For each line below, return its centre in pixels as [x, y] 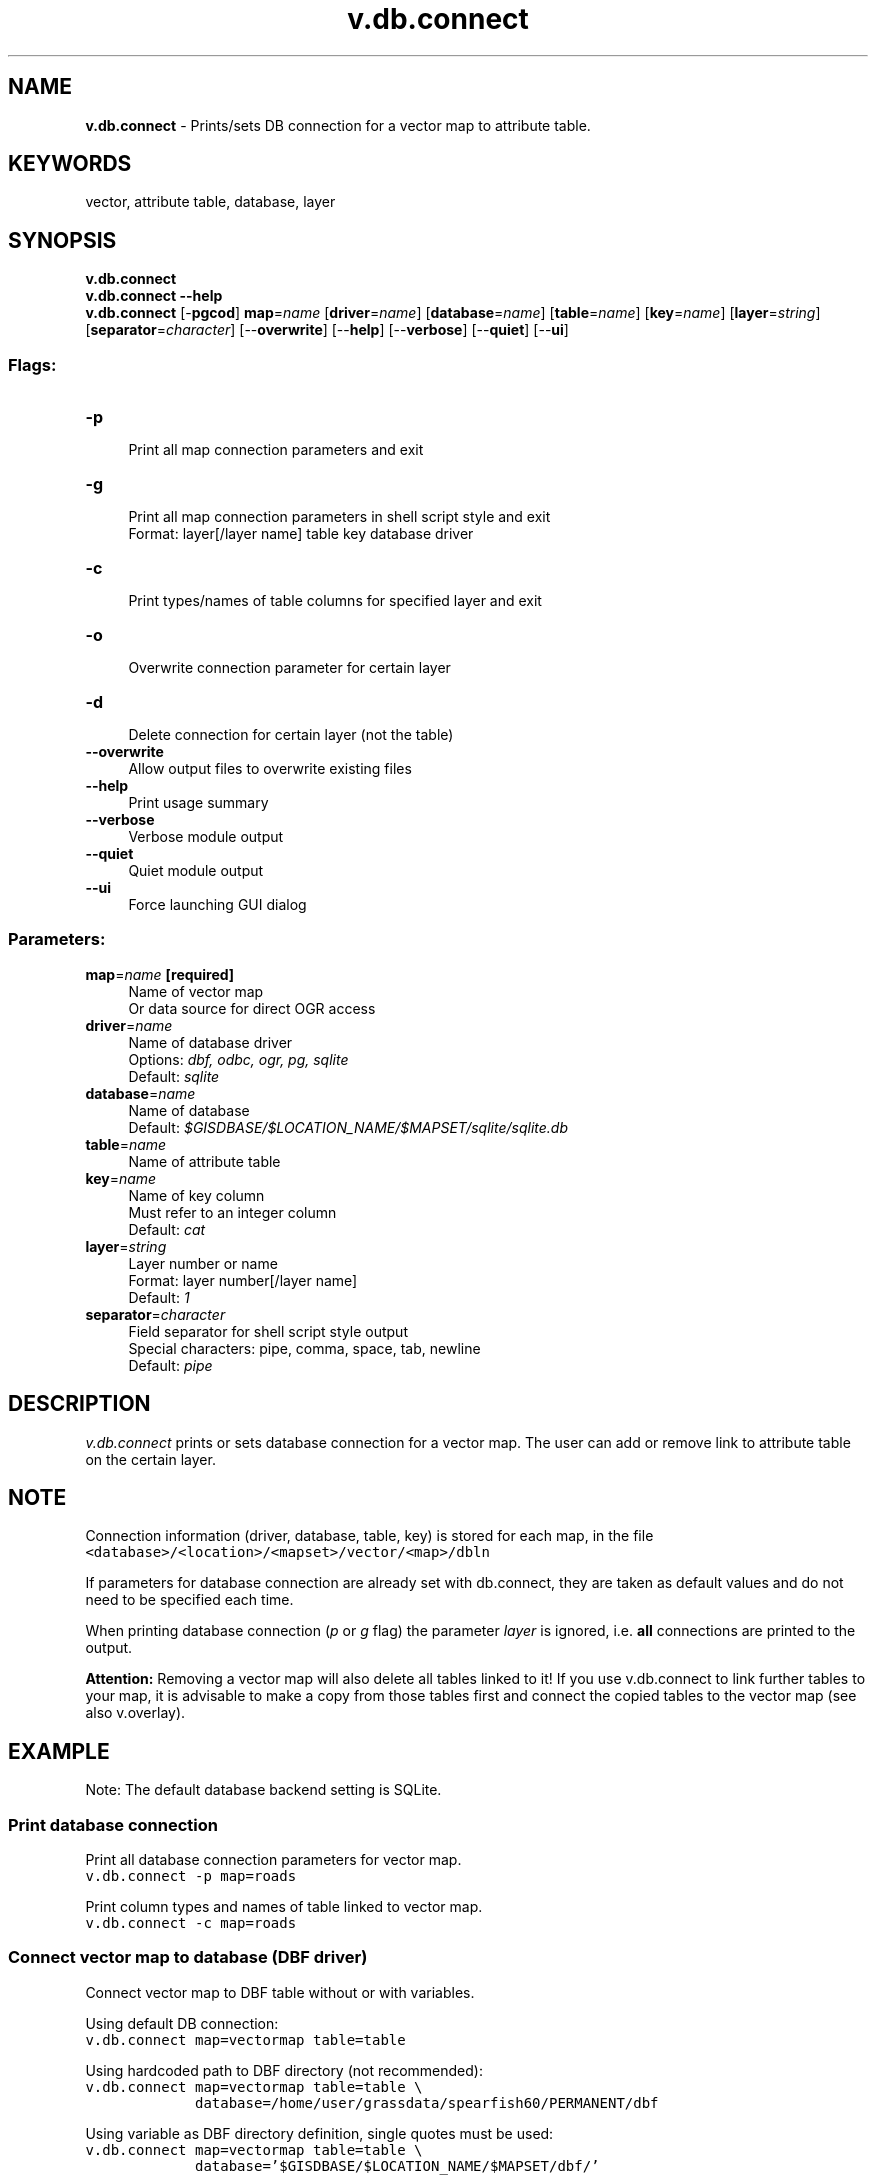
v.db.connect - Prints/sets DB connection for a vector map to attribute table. [338, 125]
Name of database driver [210, 1042]
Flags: [32, 364]
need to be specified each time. [189, 1600]
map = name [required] [160, 974]
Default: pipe [170, 1365]
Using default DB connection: [182, 2023]
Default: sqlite [174, 1076]
